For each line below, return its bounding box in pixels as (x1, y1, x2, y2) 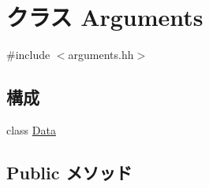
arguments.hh (68, 46, 134, 63)
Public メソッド (6, 160, 132, 184)
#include (6, 46, 50, 63)
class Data (6, 121, 56, 138)
